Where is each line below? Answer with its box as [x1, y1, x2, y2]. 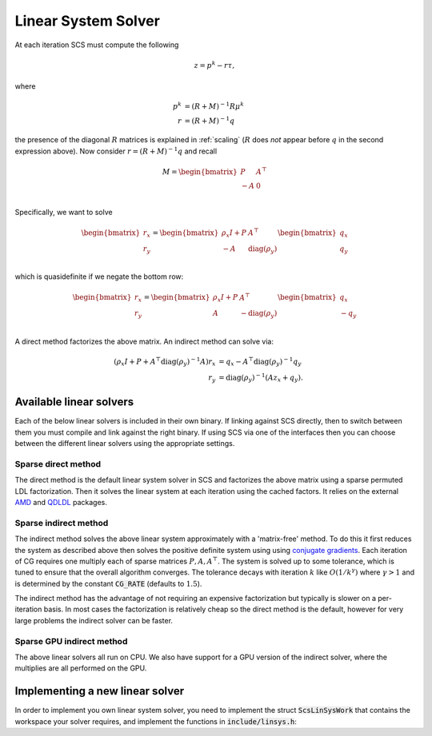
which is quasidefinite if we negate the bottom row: [14, 272, 184, 281]
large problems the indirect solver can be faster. [14, 615, 174, 625]
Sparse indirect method [14, 517, 109, 528]
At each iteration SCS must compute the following [14, 40, 179, 50]
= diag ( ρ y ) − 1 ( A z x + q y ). [218, 372, 303, 384]
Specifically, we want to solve [14, 207, 113, 217]
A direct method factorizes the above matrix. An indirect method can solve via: [14, 336, 274, 346]
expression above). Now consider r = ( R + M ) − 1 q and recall [14, 145, 218, 156]
